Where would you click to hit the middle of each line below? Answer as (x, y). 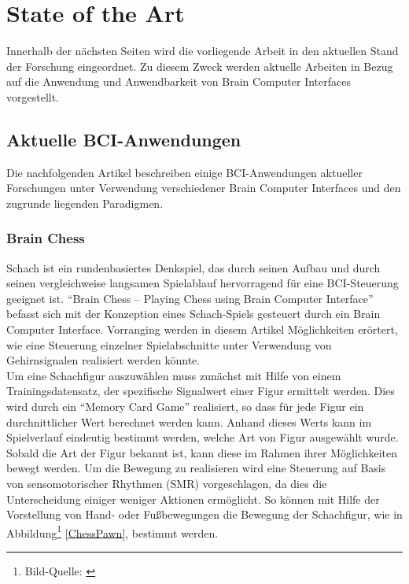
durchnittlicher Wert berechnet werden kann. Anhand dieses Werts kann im (189, 421)
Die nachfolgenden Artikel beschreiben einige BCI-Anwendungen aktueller (184, 172)
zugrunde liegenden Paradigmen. (85, 203)
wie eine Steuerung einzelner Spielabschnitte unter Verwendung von (169, 344)
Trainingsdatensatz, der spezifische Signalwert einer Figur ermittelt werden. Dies (201, 391)
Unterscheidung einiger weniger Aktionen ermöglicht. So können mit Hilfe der (193, 499)
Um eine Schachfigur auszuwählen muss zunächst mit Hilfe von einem (174, 375)
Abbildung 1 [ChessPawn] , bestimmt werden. (112, 531)
